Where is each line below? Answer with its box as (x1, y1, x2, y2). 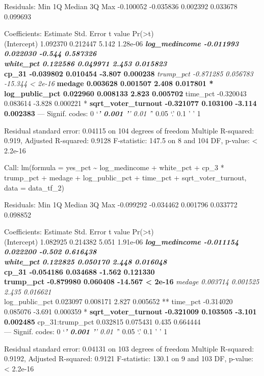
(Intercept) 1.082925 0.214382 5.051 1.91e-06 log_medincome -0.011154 (4, 236, 239, 247)
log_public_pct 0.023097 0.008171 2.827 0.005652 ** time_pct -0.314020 (4, 296, 233, 307)
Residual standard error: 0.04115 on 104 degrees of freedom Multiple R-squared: (4, 125, 254, 136)
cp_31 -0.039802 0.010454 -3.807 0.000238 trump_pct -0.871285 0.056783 (4, 68, 253, 78)
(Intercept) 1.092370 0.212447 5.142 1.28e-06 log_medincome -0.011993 (4, 38, 239, 48)
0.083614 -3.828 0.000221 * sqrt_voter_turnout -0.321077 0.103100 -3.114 (4, 98, 257, 109)
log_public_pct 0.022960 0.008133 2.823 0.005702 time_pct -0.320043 (4, 88, 247, 98)
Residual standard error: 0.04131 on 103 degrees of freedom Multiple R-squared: (4, 343, 254, 354)
